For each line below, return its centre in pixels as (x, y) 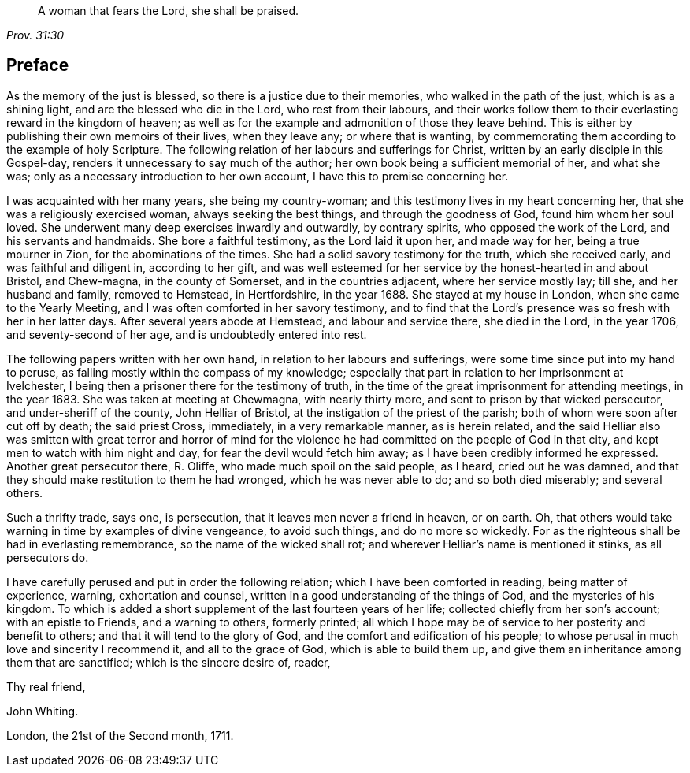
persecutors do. (48, 557)
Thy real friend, (46, 686)
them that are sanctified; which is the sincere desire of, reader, (169, 662)
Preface (38, 65)
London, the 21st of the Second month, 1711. (120, 735)
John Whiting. (43, 711)
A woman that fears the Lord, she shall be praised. (169, 11)
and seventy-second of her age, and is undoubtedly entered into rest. (187, 334)
